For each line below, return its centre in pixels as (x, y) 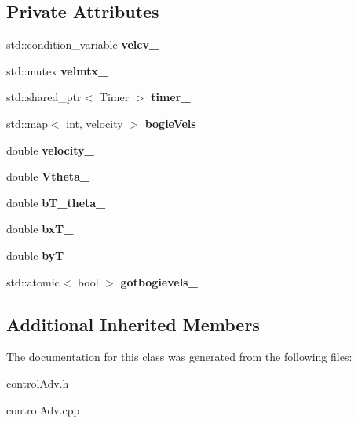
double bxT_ (40, 229)
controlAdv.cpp (43, 409)
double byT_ (40, 255)
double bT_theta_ (56, 202)
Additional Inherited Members (133, 324)
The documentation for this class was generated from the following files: (179, 357)
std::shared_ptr (44, 97)
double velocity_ (50, 150)
